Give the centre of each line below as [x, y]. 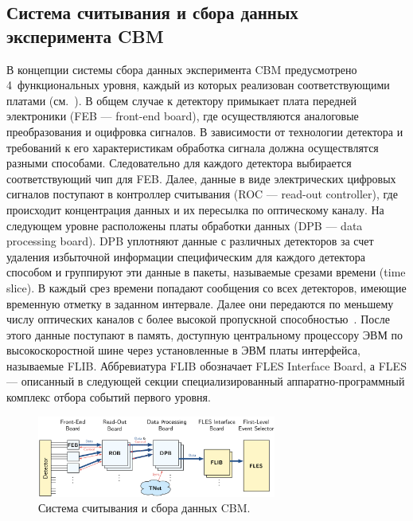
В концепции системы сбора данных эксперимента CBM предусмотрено [182, 69]
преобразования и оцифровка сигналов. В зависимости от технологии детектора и [205, 131]
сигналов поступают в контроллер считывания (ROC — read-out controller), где [202, 194]
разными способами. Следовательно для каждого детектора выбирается [179, 163]
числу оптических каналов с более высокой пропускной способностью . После [199, 319]
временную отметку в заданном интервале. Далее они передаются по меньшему [200, 303]
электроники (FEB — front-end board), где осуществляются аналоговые [183, 116]
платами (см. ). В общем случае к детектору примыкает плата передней [181, 100]
